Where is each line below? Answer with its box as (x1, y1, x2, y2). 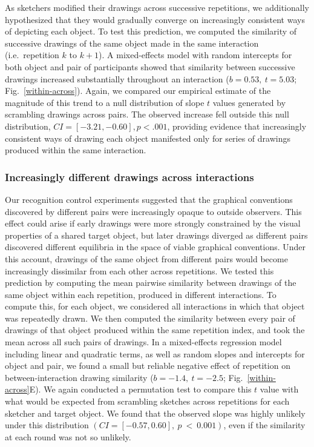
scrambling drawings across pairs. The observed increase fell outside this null (5, 108, 289, 121)
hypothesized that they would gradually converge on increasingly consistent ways (5, 13, 305, 25)
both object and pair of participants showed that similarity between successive (5, 60, 295, 73)
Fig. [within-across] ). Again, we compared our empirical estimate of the (5, 84, 271, 97)
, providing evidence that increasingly (167, 119, 307, 132)
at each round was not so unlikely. (5, 430, 131, 443)
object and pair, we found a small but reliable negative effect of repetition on (5, 359, 290, 372)
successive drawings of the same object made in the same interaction (5, 36, 259, 49)
